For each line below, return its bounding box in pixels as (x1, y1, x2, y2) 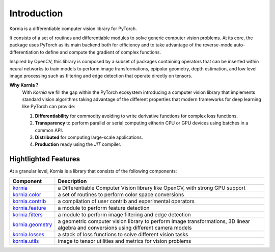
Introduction (9, 8, 63, 19)
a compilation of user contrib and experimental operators (58, 197, 195, 205)
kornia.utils (12, 237, 39, 244)
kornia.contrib (12, 197, 46, 205)
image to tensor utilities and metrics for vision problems (58, 237, 191, 244)
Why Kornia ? (9, 82, 39, 88)
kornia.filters (12, 211, 43, 218)
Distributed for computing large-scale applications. (35, 134, 143, 140)
